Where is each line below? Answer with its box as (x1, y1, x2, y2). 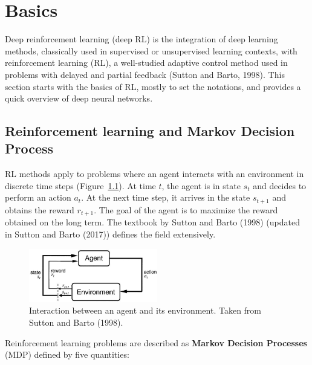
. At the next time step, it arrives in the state (81, 191, 250, 204)
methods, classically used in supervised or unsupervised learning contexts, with (5, 44, 297, 57)
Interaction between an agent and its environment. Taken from (29, 304, 262, 317)
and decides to (253, 179, 307, 192)
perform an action (5, 191, 71, 204)
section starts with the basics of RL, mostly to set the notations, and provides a (5, 80, 301, 92)
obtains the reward (5, 203, 74, 216)
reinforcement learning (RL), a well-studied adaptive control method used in (5, 56, 288, 69)
